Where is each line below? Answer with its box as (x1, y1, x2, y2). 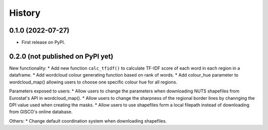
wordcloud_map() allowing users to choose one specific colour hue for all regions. (9, 79, 178, 85)
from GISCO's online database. (9, 109, 73, 115)
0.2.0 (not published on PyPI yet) (9, 52, 114, 60)
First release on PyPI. (21, 40, 66, 45)
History (9, 7, 41, 18)
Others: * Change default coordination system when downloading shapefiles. (9, 118, 167, 124)
